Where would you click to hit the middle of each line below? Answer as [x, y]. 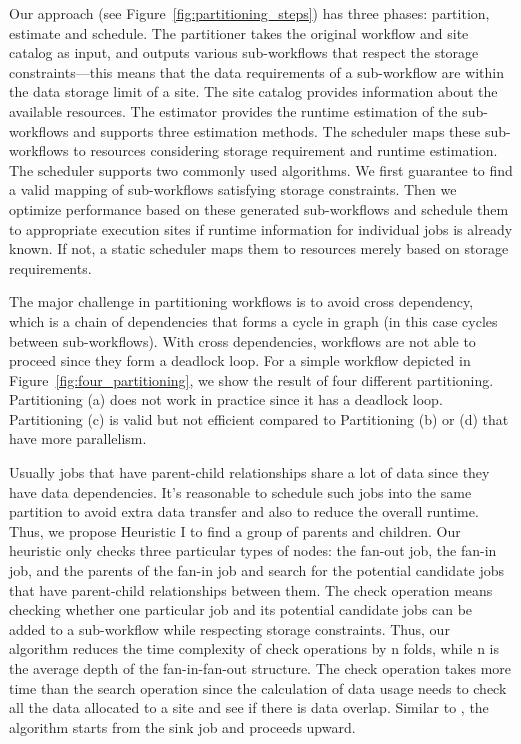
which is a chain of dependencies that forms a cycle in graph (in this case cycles [253, 320]
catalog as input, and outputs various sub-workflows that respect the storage [244, 52]
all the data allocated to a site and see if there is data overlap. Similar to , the [249, 707]
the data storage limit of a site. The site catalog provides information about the [253, 91]
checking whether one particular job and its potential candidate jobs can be [241, 609]
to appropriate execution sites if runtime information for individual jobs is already [261, 228]
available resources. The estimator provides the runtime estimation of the [233, 110]
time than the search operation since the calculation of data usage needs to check [258, 687]
